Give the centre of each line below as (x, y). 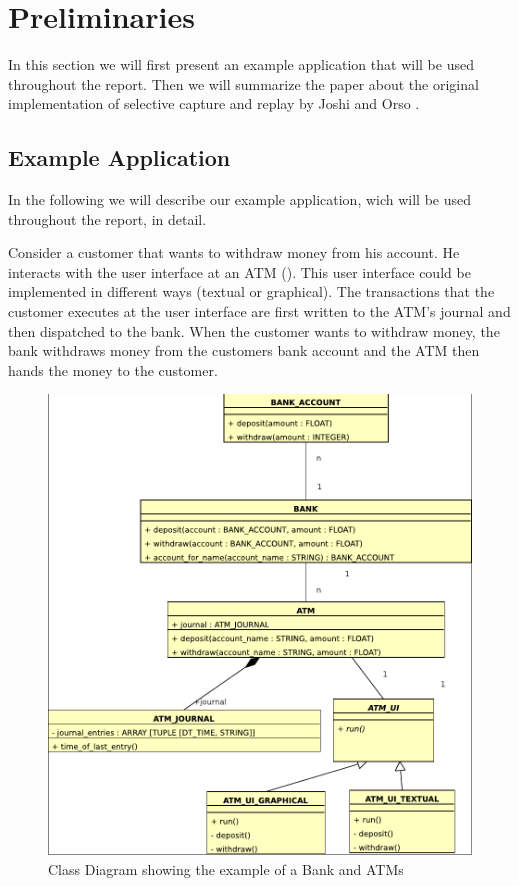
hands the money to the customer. (113, 369)
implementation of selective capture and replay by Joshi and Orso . (214, 103)
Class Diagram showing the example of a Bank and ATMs (226, 869)
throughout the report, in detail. (107, 218)
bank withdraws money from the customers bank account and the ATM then (244, 350)
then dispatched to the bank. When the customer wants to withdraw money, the (254, 330)
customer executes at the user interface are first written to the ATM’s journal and (259, 311)
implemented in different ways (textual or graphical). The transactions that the (251, 291)
